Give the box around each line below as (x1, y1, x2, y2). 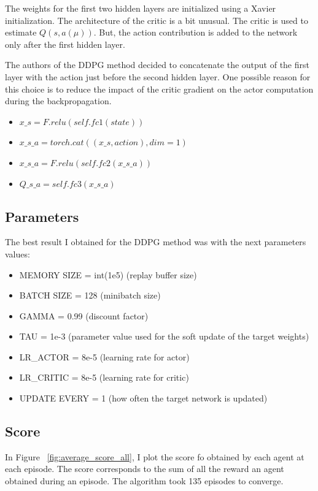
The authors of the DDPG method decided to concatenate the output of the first (5, 58, 309, 71)
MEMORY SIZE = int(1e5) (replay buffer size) (19, 268, 197, 281)
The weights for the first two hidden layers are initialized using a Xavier (5, 2, 276, 14)
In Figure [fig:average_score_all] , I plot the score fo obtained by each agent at (5, 450, 304, 463)
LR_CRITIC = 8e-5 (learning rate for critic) (19, 371, 189, 384)
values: (5, 247, 30, 260)
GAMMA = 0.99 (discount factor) (19, 309, 149, 322)
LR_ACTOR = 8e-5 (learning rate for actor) (19, 350, 190, 363)
